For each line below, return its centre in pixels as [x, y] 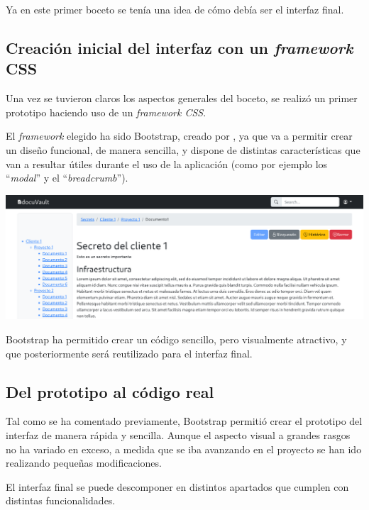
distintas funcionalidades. [61, 500]
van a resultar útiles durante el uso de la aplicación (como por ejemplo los [167, 163]
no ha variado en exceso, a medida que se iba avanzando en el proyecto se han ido [184, 449]
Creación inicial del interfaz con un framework [180, 47]
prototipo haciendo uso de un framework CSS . [106, 112]
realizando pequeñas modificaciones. [84, 463]
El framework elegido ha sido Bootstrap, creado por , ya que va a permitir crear [179, 136]
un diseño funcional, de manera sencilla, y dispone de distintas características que [183, 149]
